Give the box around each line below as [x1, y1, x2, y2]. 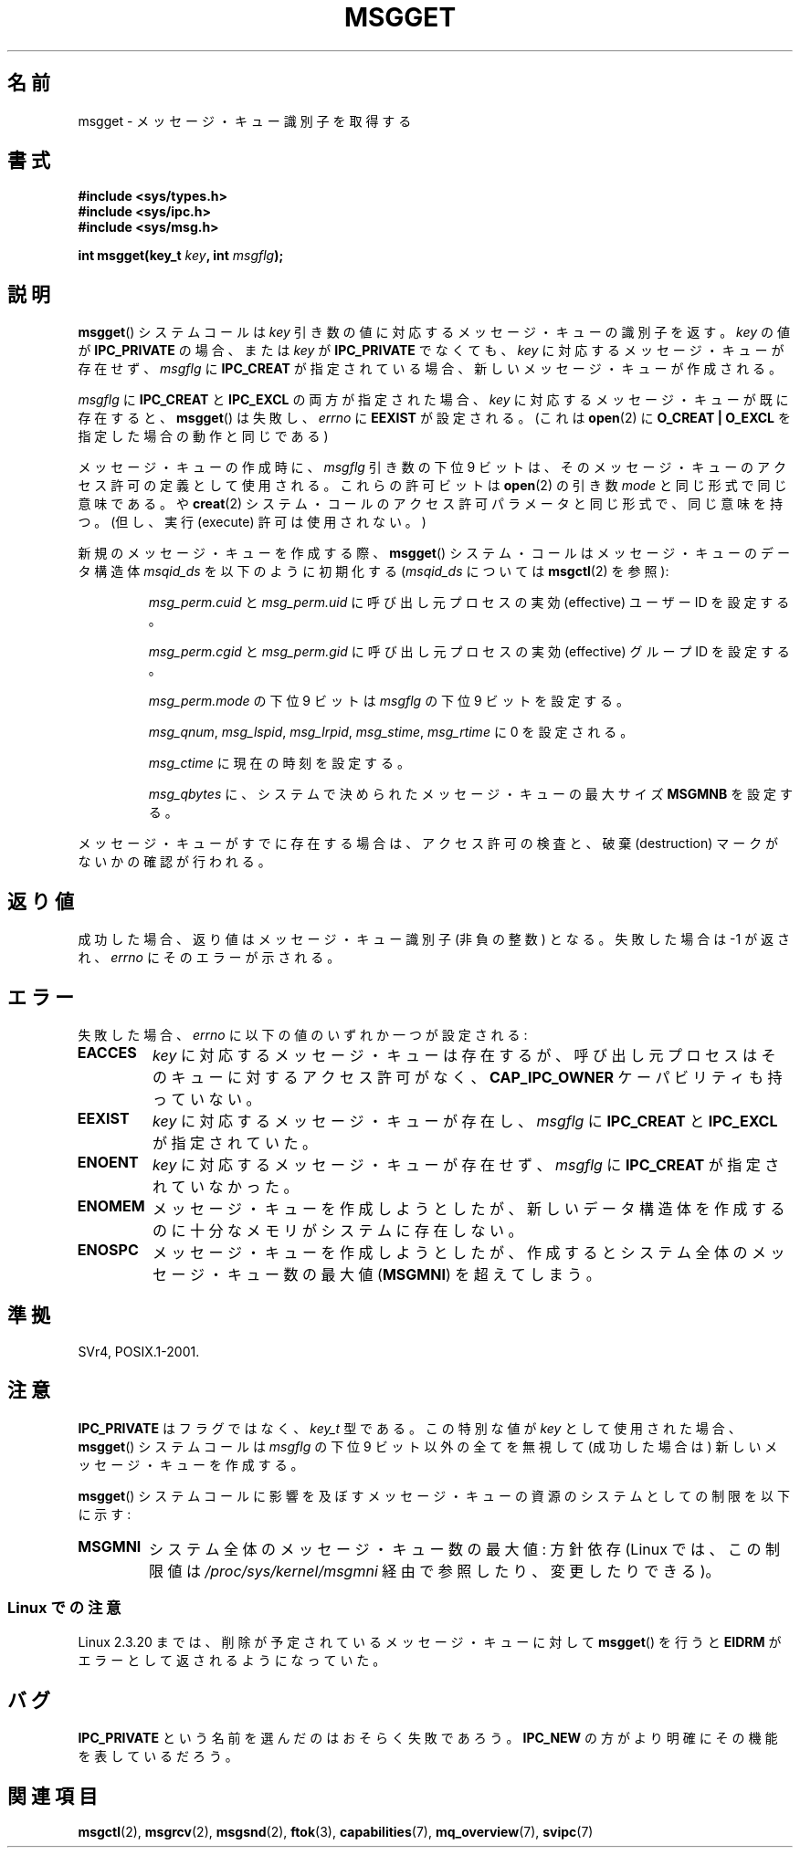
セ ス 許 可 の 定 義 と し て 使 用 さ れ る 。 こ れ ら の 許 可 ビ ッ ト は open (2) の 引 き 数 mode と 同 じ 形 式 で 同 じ [78, 477, 787, 494]
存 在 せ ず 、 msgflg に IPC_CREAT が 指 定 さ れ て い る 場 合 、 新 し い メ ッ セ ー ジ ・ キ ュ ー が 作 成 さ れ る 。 [78, 361, 783, 377]
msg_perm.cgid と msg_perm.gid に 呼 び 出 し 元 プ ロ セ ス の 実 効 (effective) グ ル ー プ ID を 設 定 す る [148, 644, 790, 660]
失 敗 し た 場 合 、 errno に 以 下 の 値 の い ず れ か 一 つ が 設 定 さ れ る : [78, 1026, 528, 1043]
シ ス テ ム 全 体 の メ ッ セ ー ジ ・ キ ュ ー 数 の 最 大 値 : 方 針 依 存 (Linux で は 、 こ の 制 [148, 1539, 780, 1558]
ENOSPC [77, 1240, 139, 1259]
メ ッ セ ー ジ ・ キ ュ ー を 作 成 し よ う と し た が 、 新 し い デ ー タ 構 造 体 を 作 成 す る [153, 1199, 785, 1218]
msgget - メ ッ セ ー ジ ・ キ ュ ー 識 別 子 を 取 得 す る [78, 112, 412, 129]
